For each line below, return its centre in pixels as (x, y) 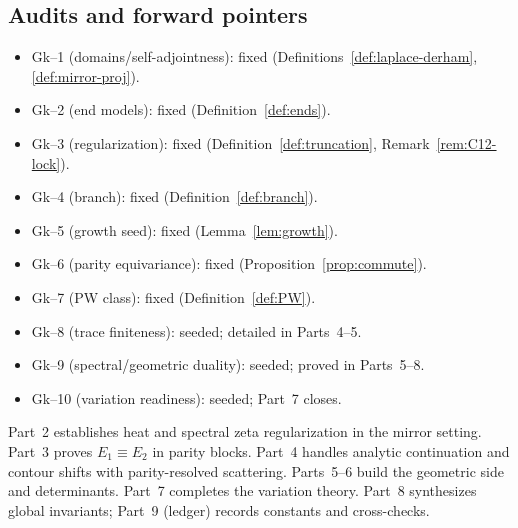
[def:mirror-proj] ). (85, 75)
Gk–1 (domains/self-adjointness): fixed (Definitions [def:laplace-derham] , (254, 56)
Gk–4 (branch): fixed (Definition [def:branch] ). (174, 196)
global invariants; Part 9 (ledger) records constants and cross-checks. (219, 509)
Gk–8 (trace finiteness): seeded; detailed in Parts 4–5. (196, 330)
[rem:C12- (466, 142)
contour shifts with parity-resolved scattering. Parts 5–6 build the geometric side (256, 470)
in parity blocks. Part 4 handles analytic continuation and (331, 450)
